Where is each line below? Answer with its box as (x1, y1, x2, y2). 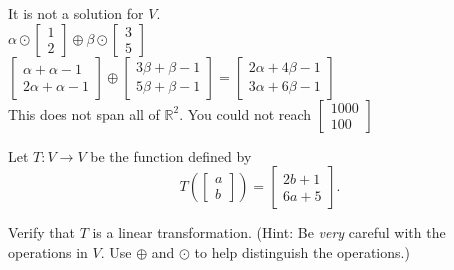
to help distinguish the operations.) (194, 241, 410, 262)
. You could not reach (179, 103, 312, 124)
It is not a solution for (8, 3, 144, 23)
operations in (8, 241, 88, 262)
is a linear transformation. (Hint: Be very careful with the (92, 222, 446, 243)
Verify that (8, 222, 75, 243)
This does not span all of (8, 103, 160, 124)
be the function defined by (90, 145, 252, 166)
